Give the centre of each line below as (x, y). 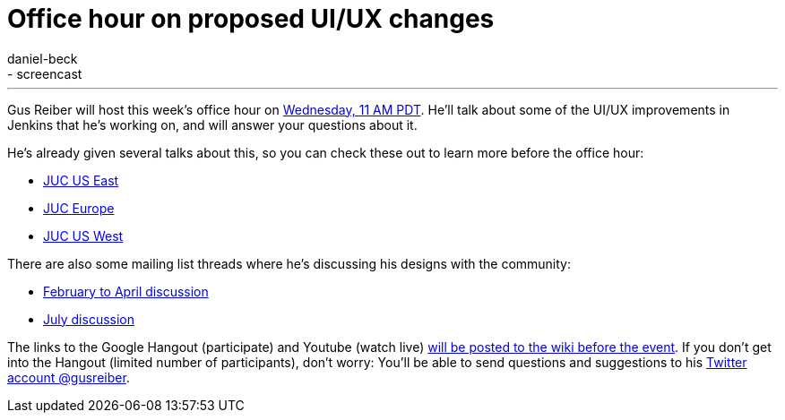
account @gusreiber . (69, 377)
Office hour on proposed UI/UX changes (251, 19)
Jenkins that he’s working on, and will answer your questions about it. (212, 124)
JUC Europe (79, 208)
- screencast (45, 73)
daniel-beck (43, 58)
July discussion (89, 319)
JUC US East (81, 180)
